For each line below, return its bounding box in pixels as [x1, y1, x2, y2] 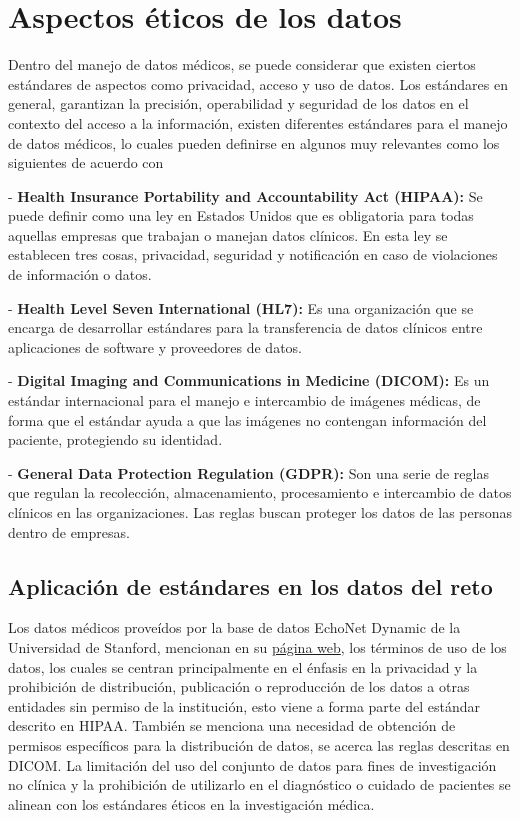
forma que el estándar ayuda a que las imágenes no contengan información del [8, 409, 487, 430]
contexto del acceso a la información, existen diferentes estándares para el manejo [8, 112, 508, 133]
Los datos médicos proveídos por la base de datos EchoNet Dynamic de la [8, 617, 461, 638]
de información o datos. [8, 264, 152, 285]
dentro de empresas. [8, 521, 130, 542]
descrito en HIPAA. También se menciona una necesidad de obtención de [8, 715, 456, 736]
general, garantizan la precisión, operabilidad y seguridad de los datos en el [8, 93, 469, 114]
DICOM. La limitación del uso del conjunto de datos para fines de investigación [8, 754, 497, 775]
